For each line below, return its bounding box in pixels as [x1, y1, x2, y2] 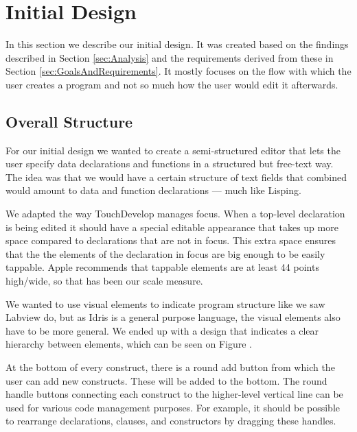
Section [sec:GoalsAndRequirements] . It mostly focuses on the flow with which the [5, 64, 352, 78]
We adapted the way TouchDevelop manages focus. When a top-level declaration [5, 206, 345, 221]
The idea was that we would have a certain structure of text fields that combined [5, 169, 347, 184]
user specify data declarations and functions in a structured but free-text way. [5, 156, 334, 171]
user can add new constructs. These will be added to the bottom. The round [5, 373, 327, 387]
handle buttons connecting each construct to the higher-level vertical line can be [5, 387, 343, 401]
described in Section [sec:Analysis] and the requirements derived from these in [5, 50, 334, 64]
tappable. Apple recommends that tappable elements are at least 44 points [5, 260, 319, 274]
